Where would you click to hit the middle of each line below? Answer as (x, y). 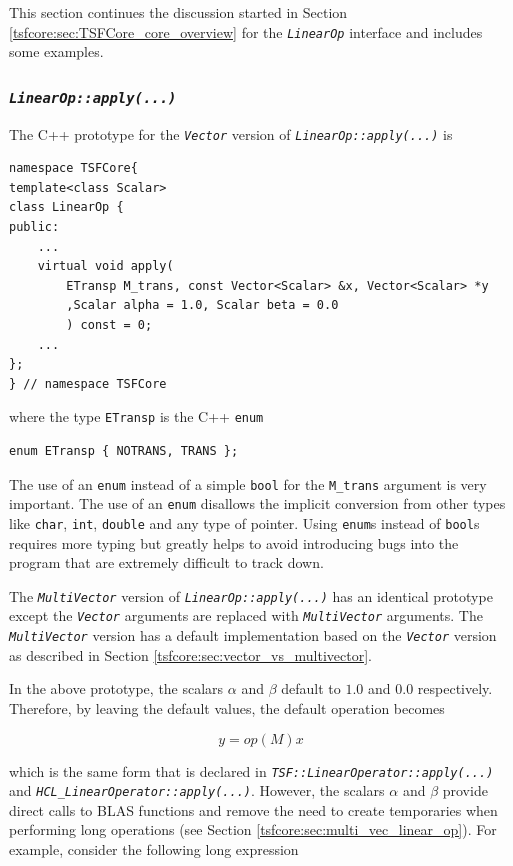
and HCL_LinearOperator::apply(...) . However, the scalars (197, 790)
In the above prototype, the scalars (116, 688)
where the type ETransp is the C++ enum (136, 416)
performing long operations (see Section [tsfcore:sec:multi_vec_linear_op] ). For (253, 829)
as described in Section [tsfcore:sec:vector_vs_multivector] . (190, 654)
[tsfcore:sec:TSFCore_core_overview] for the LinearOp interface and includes (246, 31)
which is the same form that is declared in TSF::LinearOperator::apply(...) (251, 770)
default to (311, 688)
